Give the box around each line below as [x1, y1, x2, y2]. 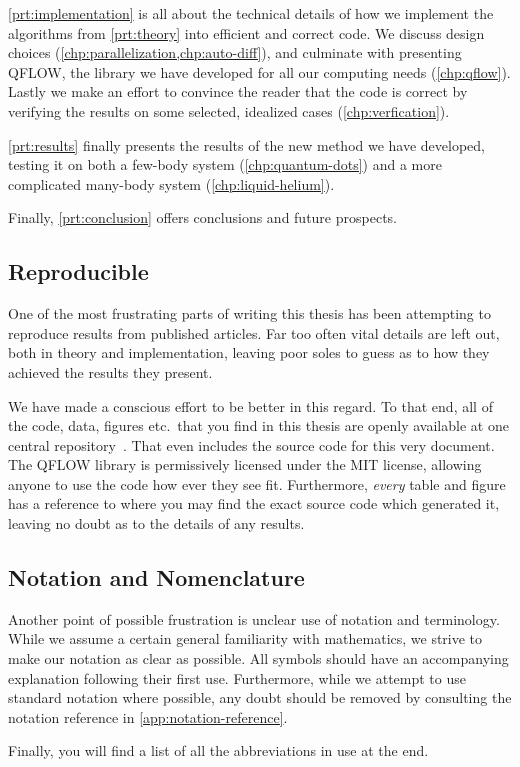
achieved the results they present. [8, 361, 213, 382]
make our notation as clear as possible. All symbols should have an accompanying [8, 648, 509, 669]
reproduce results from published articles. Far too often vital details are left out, [8, 322, 500, 343]
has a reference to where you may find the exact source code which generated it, [8, 493, 500, 514]
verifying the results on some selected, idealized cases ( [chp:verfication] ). [8, 100, 450, 121]
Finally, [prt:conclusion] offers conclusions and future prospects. [8, 207, 397, 228]
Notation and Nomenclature [8, 562, 305, 593]
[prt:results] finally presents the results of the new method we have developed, [8, 134, 486, 155]
